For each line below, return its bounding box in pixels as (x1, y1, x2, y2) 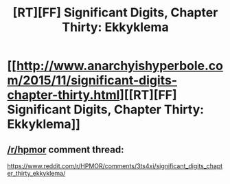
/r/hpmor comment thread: (7, 143, 124, 155)
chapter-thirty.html (7, 87, 120, 103)
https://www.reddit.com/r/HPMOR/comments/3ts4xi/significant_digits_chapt (7, 162, 223, 170)
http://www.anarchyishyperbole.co (16, 58, 223, 73)
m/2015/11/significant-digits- (7, 73, 177, 89)
